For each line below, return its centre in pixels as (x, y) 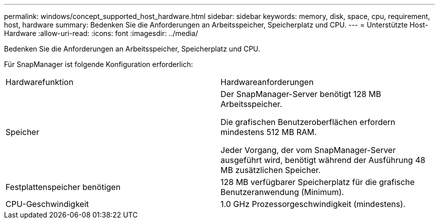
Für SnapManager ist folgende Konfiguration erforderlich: (98, 64)
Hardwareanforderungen (267, 82)
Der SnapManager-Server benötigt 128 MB (301, 94)
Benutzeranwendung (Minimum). (282, 192)
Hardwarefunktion (40, 82)
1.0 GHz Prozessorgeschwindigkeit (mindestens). (313, 204)
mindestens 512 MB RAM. (269, 132)
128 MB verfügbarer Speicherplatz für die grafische (318, 182)
